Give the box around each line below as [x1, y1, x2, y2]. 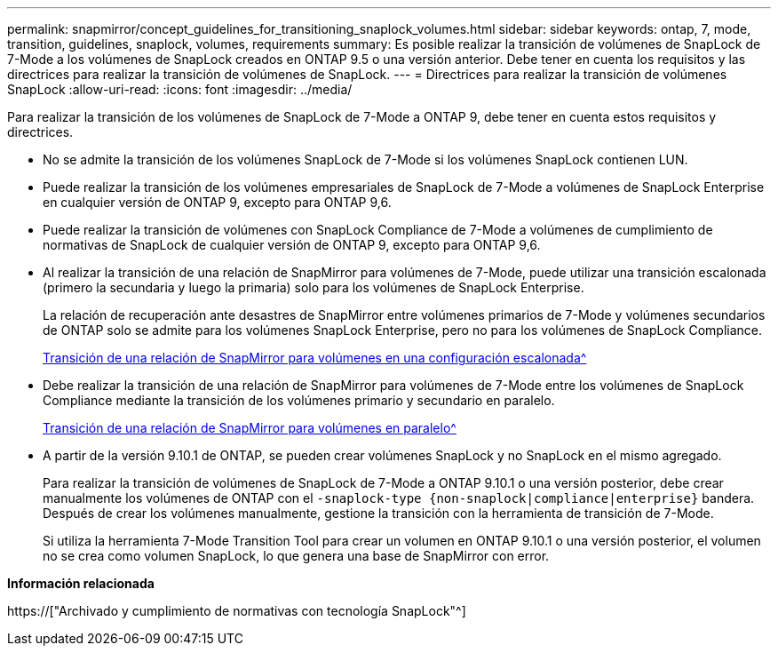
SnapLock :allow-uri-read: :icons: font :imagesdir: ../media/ [7, 82, 353, 97]
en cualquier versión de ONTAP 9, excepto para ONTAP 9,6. [43, 195, 392, 210]
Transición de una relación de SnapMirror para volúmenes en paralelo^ [43, 420, 456, 435]
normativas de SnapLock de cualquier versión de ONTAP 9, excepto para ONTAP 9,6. [43, 237, 541, 252]
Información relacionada [7, 576, 155, 591]
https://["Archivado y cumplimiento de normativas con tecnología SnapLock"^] [7, 603, 466, 618]
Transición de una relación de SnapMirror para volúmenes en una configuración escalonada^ [43, 350, 587, 365]
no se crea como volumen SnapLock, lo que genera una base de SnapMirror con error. [43, 548, 550, 563]
